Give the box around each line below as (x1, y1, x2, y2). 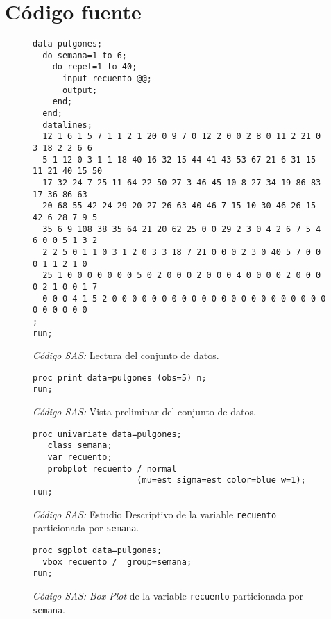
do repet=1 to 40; (52, 62, 137, 72)
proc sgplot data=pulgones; (33, 545, 162, 555)
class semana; (47, 440, 112, 451)
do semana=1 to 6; (42, 50, 128, 60)
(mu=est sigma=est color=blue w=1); (137, 475, 306, 486)
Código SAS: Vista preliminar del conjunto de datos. (33, 404, 256, 419)
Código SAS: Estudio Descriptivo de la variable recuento (33, 506, 277, 521)
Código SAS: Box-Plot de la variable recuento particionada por (33, 588, 304, 602)
